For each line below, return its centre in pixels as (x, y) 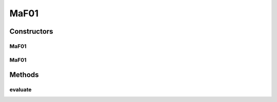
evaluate (21, 90)
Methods (24, 75)
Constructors (31, 31)
